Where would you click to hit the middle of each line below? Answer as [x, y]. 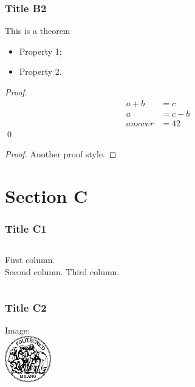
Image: [17, 330]
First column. [30, 260]
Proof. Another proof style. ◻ [61, 154]
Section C [46, 196]
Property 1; [40, 51]
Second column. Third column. [62, 272]
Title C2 [26, 307]
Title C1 [26, 229]
